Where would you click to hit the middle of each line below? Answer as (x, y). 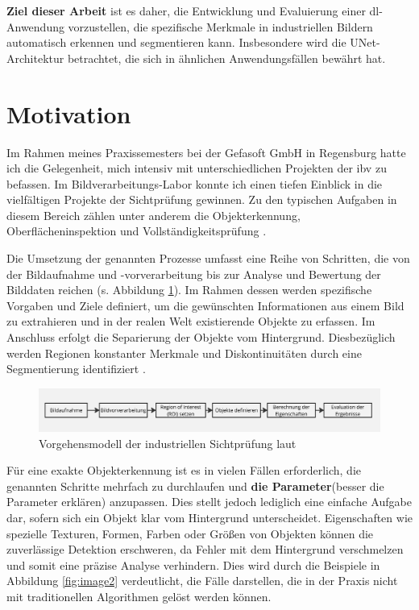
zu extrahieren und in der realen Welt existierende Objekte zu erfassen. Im (191, 321)
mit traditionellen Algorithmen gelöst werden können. (139, 596)
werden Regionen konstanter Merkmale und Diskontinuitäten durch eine (184, 353)
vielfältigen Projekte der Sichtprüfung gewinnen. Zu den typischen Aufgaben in (202, 199)
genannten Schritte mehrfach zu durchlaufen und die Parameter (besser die (195, 486)
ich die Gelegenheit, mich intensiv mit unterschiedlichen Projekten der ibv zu (197, 168)
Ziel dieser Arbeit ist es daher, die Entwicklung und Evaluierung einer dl (193, 10)
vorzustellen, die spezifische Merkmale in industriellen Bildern (220, 26)
